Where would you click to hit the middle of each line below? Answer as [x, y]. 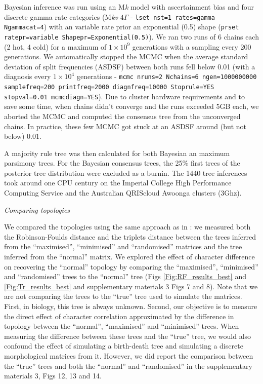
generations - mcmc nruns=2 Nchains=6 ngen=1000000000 [167, 76]
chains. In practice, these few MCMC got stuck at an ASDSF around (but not [125, 126]
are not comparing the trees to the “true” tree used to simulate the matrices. [123, 296]
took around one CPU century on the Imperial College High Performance [118, 183]
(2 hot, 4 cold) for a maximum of [55, 46]
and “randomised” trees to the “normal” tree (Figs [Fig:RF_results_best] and [125, 276]
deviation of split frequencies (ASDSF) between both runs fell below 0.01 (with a [130, 66]
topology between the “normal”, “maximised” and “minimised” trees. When [122, 326]
